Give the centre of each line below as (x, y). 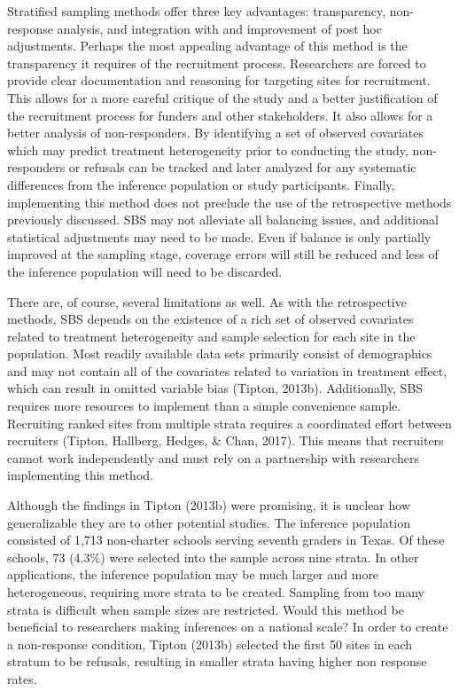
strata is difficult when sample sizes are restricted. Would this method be (206, 609)
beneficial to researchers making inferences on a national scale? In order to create (228, 627)
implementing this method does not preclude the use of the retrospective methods (229, 202)
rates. (22, 678)
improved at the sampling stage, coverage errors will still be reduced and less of (223, 254)
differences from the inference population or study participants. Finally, (201, 184)
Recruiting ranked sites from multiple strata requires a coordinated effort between (229, 423)
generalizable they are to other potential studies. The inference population (209, 522)
